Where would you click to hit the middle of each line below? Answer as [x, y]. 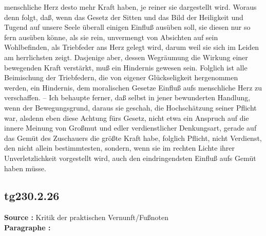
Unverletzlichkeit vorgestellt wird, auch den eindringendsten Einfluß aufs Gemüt [130, 158]
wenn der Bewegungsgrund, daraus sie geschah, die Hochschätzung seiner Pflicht [130, 107]
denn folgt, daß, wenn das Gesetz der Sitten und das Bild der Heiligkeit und [124, 17]
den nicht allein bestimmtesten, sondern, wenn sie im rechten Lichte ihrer [120, 148]
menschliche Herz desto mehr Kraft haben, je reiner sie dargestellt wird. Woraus [130, 7]
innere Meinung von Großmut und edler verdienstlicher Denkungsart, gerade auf [130, 128]
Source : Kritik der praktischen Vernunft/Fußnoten [86, 217]
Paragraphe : [27, 227]
